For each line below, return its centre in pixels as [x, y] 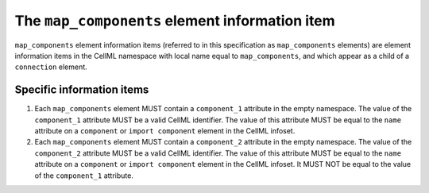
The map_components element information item [175, 21]
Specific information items [82, 90]
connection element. [51, 67]
